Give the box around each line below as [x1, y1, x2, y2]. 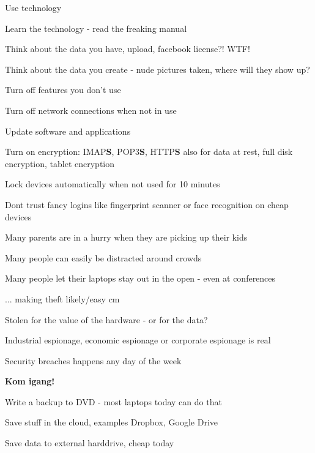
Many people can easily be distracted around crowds [5, 251, 202, 264]
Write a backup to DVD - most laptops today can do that [5, 395, 222, 408]
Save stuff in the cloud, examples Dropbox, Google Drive [5, 416, 218, 429]
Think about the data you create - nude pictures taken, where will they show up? [5, 62, 310, 75]
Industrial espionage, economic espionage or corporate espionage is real [5, 334, 271, 346]
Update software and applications [5, 124, 131, 137]
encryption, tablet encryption [5, 157, 115, 170]
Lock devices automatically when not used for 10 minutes [5, 178, 220, 190]
